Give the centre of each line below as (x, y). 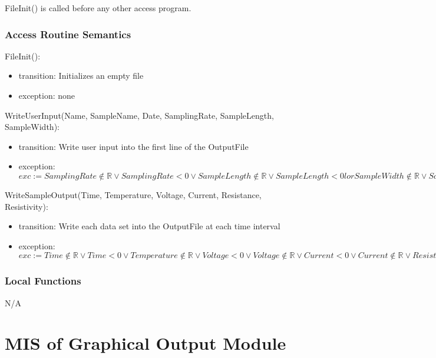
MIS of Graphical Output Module (146, 343)
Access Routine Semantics (68, 34)
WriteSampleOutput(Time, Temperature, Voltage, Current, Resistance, (133, 194)
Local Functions (43, 281)
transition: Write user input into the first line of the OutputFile (133, 146)
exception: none (47, 95)
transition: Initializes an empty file (81, 76)
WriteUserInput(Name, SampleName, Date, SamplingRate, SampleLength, (139, 115)
